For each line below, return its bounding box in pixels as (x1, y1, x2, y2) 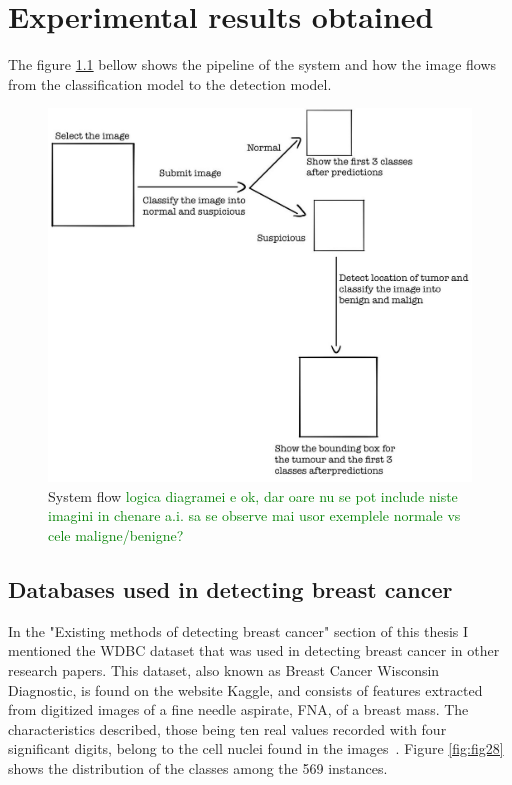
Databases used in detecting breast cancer (8, 573, 453, 604)
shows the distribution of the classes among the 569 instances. (8, 757, 388, 778)
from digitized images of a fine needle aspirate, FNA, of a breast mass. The (8, 699, 469, 720)
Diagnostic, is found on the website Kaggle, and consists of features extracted (8, 679, 483, 700)
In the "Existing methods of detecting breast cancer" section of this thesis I (8, 620, 469, 641)
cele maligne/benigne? (48, 524, 184, 545)
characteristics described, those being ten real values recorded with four (8, 718, 447, 739)
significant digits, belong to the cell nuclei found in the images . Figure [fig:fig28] (8, 738, 504, 759)
